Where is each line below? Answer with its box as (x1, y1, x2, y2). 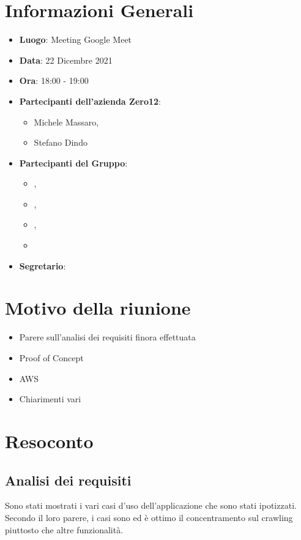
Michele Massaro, (34, 115, 99, 128)
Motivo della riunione (5, 295, 191, 320)
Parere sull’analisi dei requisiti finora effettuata (19, 331, 196, 343)
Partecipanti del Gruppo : (19, 156, 128, 169)
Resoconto (5, 428, 94, 453)
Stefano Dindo (34, 136, 87, 149)
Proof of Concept (19, 351, 84, 364)
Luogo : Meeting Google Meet (19, 33, 132, 46)
